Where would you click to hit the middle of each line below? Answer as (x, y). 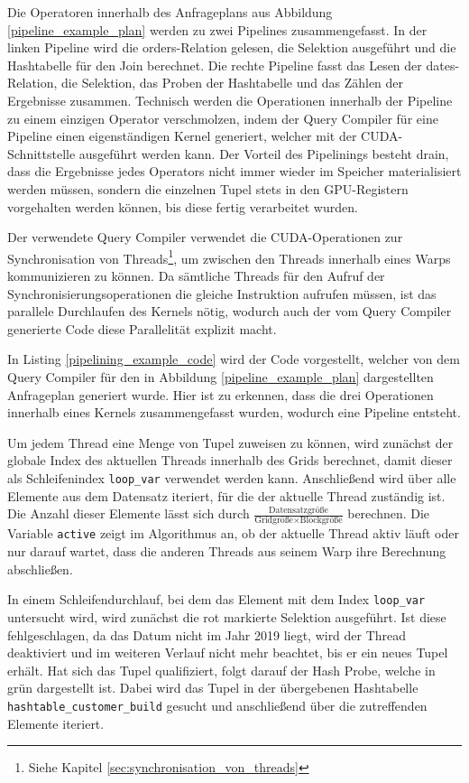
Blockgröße (321, 521)
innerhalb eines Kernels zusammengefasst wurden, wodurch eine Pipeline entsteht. (234, 412)
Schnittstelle (41, 153)
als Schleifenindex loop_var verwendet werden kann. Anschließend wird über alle (232, 477)
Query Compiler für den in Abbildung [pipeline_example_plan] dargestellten (221, 376)
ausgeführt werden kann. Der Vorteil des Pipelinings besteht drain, (264, 153)
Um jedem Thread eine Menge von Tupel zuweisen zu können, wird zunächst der (230, 442)
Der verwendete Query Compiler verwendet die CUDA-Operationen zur (205, 237)
